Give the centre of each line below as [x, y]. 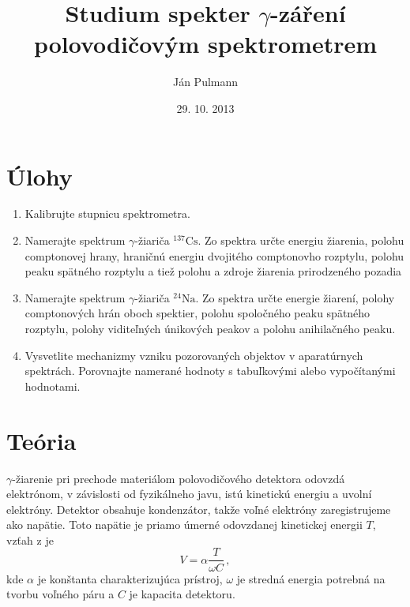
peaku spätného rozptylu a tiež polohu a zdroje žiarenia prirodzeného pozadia [213, 271]
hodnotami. [53, 386]
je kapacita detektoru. [182, 594]
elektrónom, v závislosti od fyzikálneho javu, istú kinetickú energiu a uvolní [189, 494]
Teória [41, 440]
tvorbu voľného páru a [60, 594]
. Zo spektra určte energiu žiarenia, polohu [301, 240]
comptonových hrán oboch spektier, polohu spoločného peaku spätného [197, 313]
